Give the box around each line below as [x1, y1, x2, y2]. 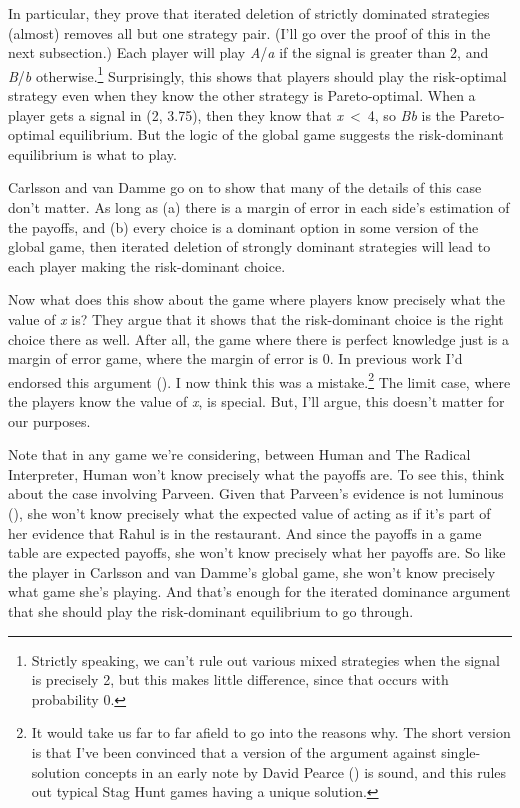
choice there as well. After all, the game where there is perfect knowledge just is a [8, 328, 509, 349]
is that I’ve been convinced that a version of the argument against [31, 741, 437, 762]
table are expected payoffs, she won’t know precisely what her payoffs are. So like [8, 542, 506, 563]
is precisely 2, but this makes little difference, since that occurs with [31, 669, 449, 690]
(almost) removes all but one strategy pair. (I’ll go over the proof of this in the [8, 22, 491, 43]
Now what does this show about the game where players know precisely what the [8, 289, 506, 310]
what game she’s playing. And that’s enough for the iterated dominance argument [8, 581, 511, 602]
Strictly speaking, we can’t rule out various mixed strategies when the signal [31, 649, 500, 670]
